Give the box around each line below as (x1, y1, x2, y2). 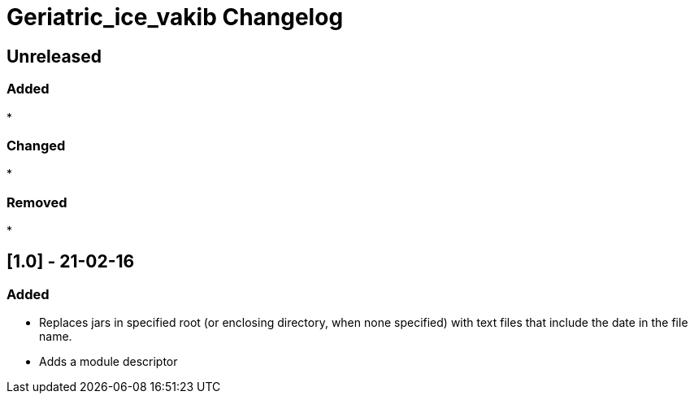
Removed (7, 193, 67, 211)
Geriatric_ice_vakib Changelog (7, 3, 344, 31)
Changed (7, 137, 66, 154)
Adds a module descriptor (39, 354, 178, 369)
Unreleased (7, 46, 102, 67)
